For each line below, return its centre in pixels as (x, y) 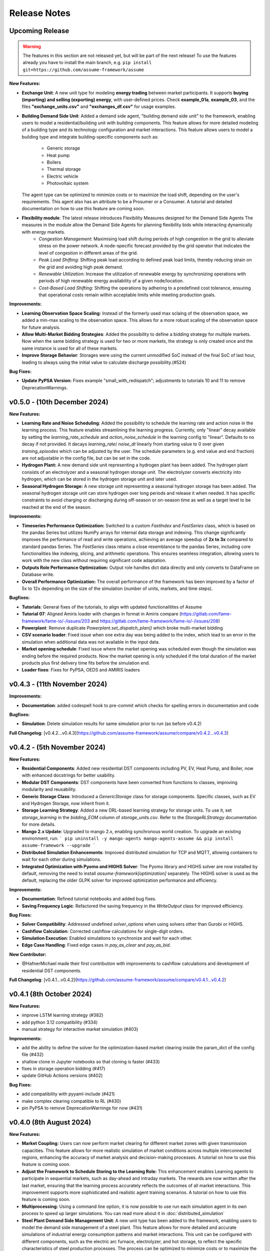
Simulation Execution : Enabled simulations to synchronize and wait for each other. (107, 938)
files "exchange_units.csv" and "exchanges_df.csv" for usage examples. (99, 107)
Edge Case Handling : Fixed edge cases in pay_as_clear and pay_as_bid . (96, 945)
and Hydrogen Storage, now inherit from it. (66, 804)
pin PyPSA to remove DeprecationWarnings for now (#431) (82, 1108)
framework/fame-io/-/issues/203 (56, 621)
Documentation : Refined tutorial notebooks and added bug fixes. (89, 899)
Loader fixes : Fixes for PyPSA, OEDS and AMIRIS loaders (81, 670)
